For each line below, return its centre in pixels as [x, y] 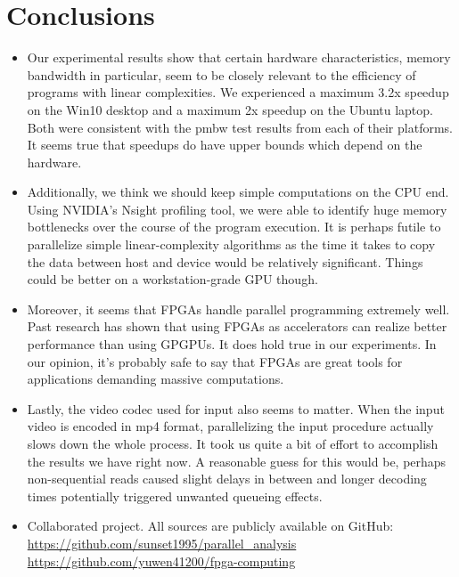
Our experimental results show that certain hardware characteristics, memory [239, 57]
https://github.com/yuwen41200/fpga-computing [161, 561]
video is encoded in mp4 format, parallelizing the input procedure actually [230, 426]
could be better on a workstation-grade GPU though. [172, 279]
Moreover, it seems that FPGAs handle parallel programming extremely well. [238, 309]
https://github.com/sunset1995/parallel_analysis [162, 543]
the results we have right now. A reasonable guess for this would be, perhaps [237, 461]
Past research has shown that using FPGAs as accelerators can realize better [237, 326]
